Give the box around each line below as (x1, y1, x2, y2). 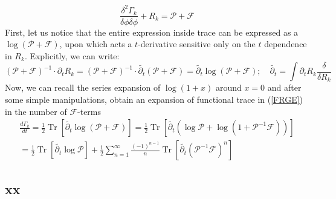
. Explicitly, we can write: (24, 49, 120, 62)
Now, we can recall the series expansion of (5, 81, 161, 94)
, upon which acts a (59, 38, 132, 50)
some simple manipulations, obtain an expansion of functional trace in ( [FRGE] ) (5, 93, 303, 105)
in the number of (5, 105, 67, 117)
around (215, 81, 242, 94)
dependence (264, 38, 307, 50)
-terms (77, 105, 102, 117)
